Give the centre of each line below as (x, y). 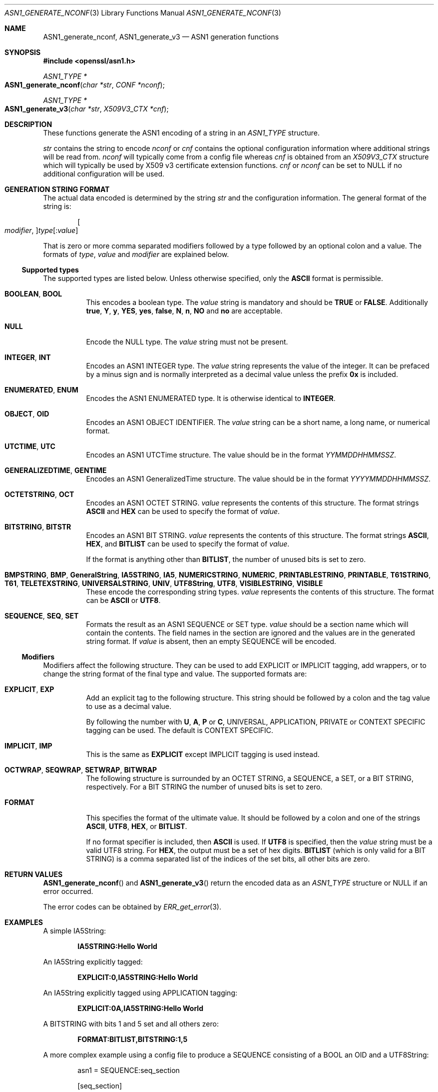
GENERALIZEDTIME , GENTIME (56, 470)
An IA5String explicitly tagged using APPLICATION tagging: (140, 993)
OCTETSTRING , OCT (39, 494)
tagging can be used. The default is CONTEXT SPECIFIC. (180, 730)
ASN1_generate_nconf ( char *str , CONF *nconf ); (85, 85)
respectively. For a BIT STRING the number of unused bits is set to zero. (204, 787)
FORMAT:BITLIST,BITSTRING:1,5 (133, 1039)
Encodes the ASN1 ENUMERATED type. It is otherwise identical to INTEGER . (211, 398)
